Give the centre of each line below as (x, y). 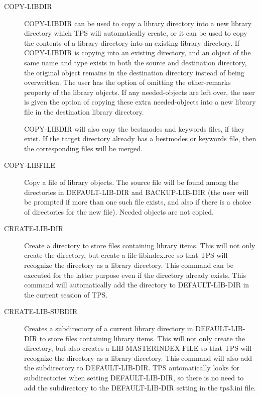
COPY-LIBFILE (30, 165)
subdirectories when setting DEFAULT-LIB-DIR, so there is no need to (134, 377)
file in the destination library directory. (84, 111)
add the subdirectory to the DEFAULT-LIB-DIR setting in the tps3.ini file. (140, 387)
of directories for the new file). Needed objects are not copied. (119, 211)
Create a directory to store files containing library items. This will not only (140, 245)
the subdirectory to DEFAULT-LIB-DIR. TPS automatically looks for (132, 368)
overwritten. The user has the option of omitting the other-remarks (127, 82)
